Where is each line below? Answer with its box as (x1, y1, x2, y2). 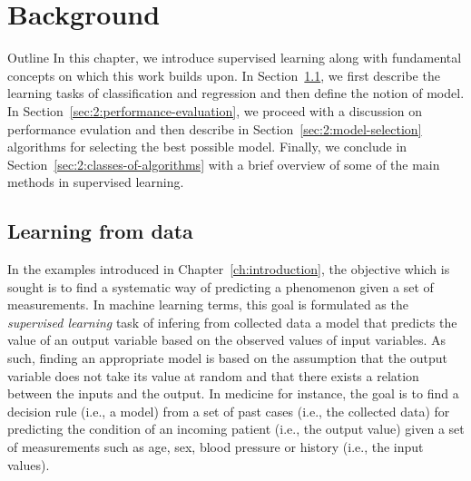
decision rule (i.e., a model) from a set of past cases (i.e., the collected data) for (7, 401, 450, 420)
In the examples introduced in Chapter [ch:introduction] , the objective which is (7, 260, 450, 279)
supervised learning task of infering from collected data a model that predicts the (7, 312, 457, 331)
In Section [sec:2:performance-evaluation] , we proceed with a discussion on (7, 101, 422, 120)
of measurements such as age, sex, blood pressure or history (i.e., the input (7, 437, 424, 456)
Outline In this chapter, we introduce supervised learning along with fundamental (7, 48, 462, 67)
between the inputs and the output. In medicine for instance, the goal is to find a (7, 384, 459, 403)
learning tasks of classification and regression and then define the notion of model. (7, 83, 465, 103)
